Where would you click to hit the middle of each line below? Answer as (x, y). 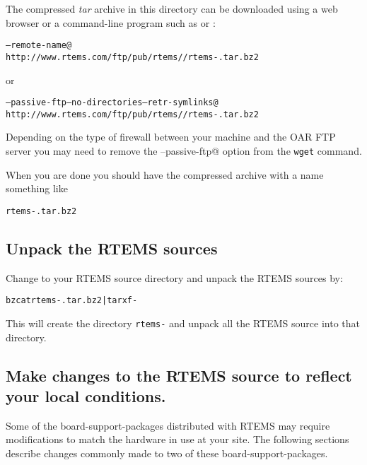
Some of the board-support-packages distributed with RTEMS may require (168, 425)
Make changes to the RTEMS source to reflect (179, 375)
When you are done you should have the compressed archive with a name (165, 174)
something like (37, 188)
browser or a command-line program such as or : (111, 22)
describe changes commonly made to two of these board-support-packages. (167, 453)
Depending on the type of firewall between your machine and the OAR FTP (171, 137)
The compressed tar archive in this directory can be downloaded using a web (172, 8)
